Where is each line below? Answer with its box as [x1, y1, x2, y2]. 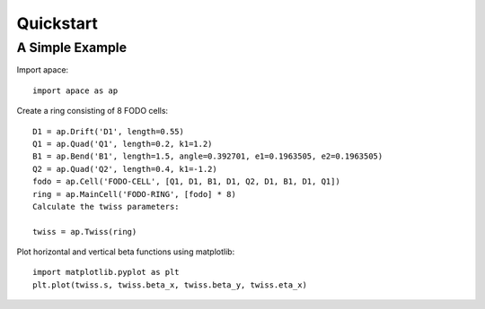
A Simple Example [16, 39, 128, 56]
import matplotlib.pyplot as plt [32, 267, 180, 278]
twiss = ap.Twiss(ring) [32, 227, 137, 236]
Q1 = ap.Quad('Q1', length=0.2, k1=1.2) [32, 139, 213, 149]
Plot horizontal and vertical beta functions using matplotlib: [16, 246, 235, 257]
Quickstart [16, 13, 99, 33]
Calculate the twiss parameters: [32, 202, 180, 211]
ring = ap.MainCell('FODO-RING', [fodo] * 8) [32, 189, 237, 199]
